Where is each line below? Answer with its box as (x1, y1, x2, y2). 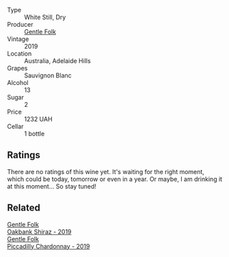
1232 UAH (24, 115, 53, 123)
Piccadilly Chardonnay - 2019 (7, 242, 90, 250)
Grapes (7, 64, 28, 72)
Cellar (7, 123, 24, 130)
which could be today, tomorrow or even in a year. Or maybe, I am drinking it (7, 175, 223, 183)
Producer (7, 21, 33, 28)
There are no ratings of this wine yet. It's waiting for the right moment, (7, 167, 205, 175)
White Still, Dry (24, 13, 66, 21)
